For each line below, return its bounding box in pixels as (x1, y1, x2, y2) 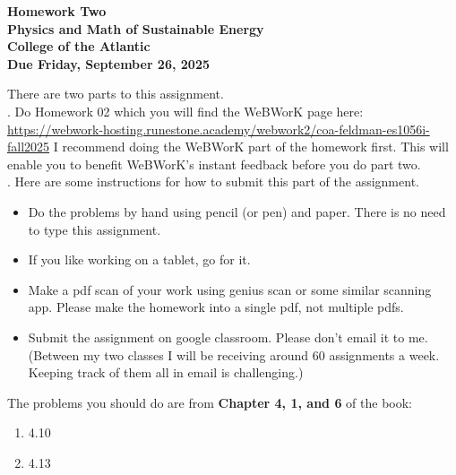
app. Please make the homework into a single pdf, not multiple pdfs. (28, 298, 404, 316)
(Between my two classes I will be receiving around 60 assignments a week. (28, 345, 440, 364)
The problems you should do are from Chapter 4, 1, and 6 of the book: (7, 393, 413, 411)
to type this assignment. (28, 220, 161, 238)
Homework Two (7, 2, 107, 20)
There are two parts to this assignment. (7, 84, 224, 103)
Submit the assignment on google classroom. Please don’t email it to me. (28, 327, 428, 346)
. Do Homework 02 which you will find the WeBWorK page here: (7, 101, 364, 120)
